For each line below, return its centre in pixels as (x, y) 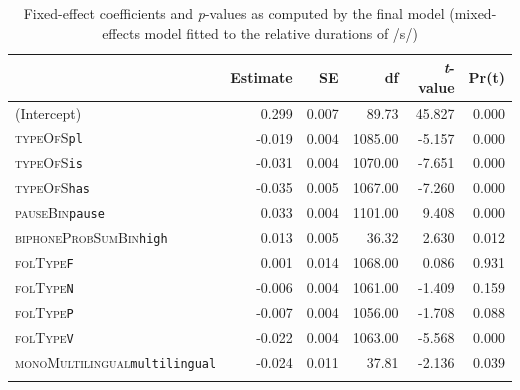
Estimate (261, 76)
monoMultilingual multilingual (116, 361)
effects (121, 32)
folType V (44, 336)
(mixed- (473, 13)
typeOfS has (53, 187)
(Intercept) (48, 112)
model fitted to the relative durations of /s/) (281, 32)
